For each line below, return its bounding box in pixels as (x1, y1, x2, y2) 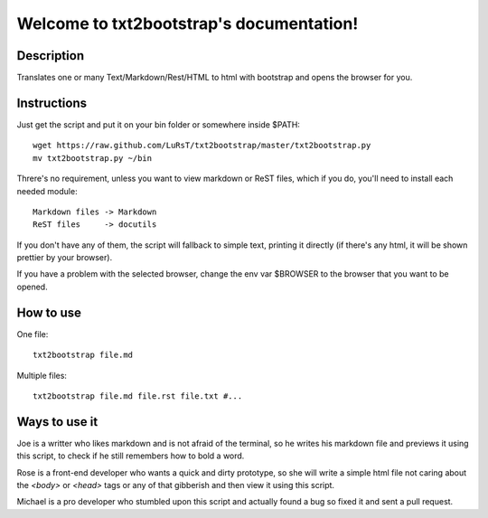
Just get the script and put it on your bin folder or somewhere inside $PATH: (16, 118, 300, 130)
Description (16, 48, 85, 63)
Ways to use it (16, 414, 99, 429)
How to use (16, 305, 81, 320)
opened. (16, 281, 49, 292)
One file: (16, 328, 49, 339)
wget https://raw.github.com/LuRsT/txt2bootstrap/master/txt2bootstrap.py (33, 140, 371, 151)
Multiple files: (16, 370, 68, 381)
